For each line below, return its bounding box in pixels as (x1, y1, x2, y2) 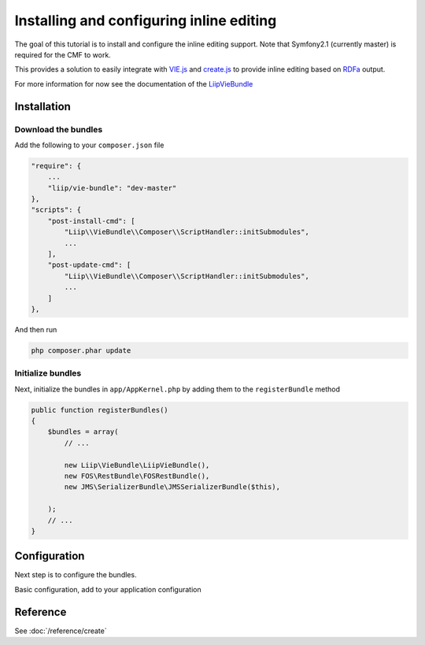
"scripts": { (31, 206, 82, 214)
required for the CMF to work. (14, 50, 112, 59)
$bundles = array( (47, 428, 119, 436)
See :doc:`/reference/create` (14, 626, 107, 636)
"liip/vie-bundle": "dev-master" (47, 183, 177, 192)
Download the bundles (14, 124, 103, 135)
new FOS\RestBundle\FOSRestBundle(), (64, 471, 210, 480)
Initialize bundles (14, 368, 82, 379)
